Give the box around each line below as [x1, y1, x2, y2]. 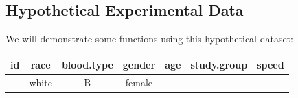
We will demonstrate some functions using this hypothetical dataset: [5, 32, 293, 46]
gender [122, 58, 156, 72]
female [125, 75, 153, 90]
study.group [190, 58, 248, 72]
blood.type [61, 58, 113, 72]
